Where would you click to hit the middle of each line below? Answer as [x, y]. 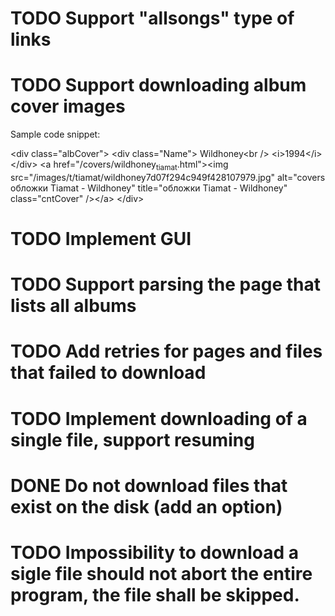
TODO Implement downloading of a [159, 418]
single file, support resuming [132, 439]
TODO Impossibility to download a [155, 553]
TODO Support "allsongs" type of [152, 18]
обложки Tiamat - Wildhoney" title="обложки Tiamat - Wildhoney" [149, 188]
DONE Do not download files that [149, 485]
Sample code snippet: [55, 134]
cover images [68, 106]
